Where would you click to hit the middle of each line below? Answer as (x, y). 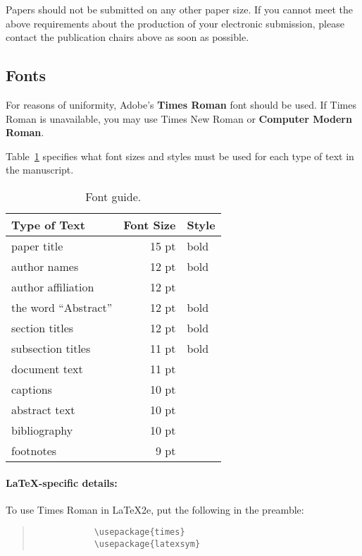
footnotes (34, 450)
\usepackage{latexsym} (147, 544)
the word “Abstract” (62, 307)
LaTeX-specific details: (62, 482)
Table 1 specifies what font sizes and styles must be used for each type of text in (180, 156)
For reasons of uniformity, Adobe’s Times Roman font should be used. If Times (181, 104)
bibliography (42, 430)
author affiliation (53, 286)
